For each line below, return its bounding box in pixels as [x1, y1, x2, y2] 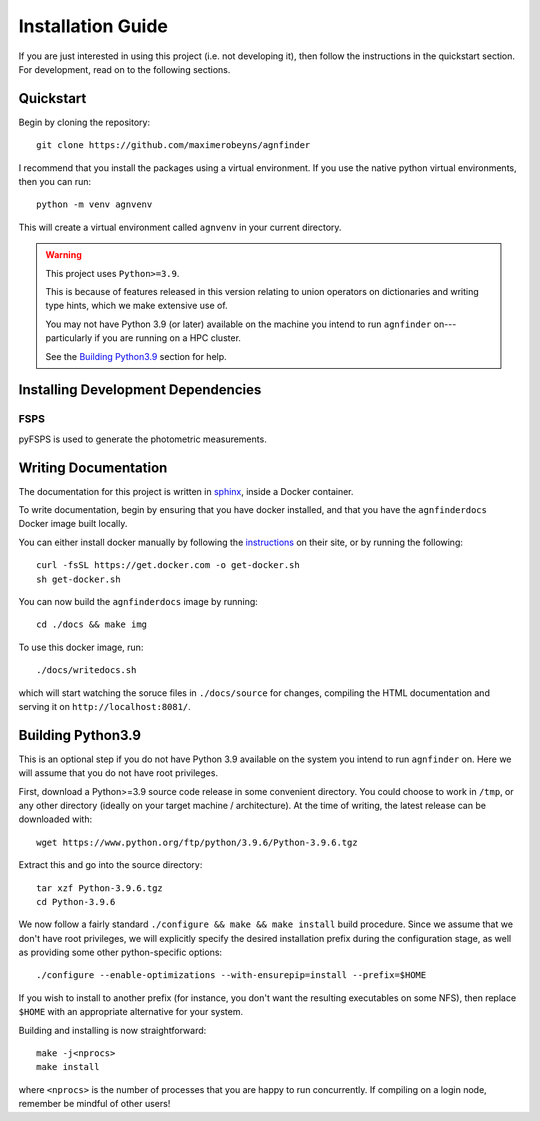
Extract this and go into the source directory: [18, 859, 203, 871]
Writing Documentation [18, 459, 168, 476]
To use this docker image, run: [18, 641, 144, 653]
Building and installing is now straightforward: [18, 1024, 207, 1036]
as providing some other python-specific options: [18, 946, 223, 959]
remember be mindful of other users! [18, 1098, 171, 1110]
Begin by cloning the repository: [18, 116, 150, 128]
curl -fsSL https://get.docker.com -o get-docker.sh [36, 560, 300, 571]
